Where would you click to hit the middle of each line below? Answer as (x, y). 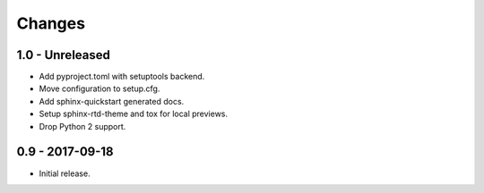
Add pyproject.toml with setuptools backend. (122, 77)
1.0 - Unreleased (64, 55)
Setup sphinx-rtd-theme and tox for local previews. (134, 114)
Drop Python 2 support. (82, 126)
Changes (51, 23)
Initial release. (65, 173)
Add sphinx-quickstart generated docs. (112, 101)
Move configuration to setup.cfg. (99, 88)
